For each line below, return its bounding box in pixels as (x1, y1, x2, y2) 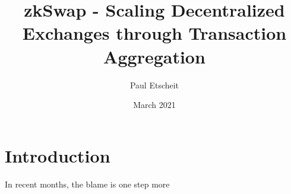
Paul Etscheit (129, 78, 179, 91)
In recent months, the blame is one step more (5, 177, 170, 190)
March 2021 (133, 98, 176, 111)
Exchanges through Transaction (22, 21, 287, 45)
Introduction (5, 143, 110, 167)
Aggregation (103, 44, 205, 68)
